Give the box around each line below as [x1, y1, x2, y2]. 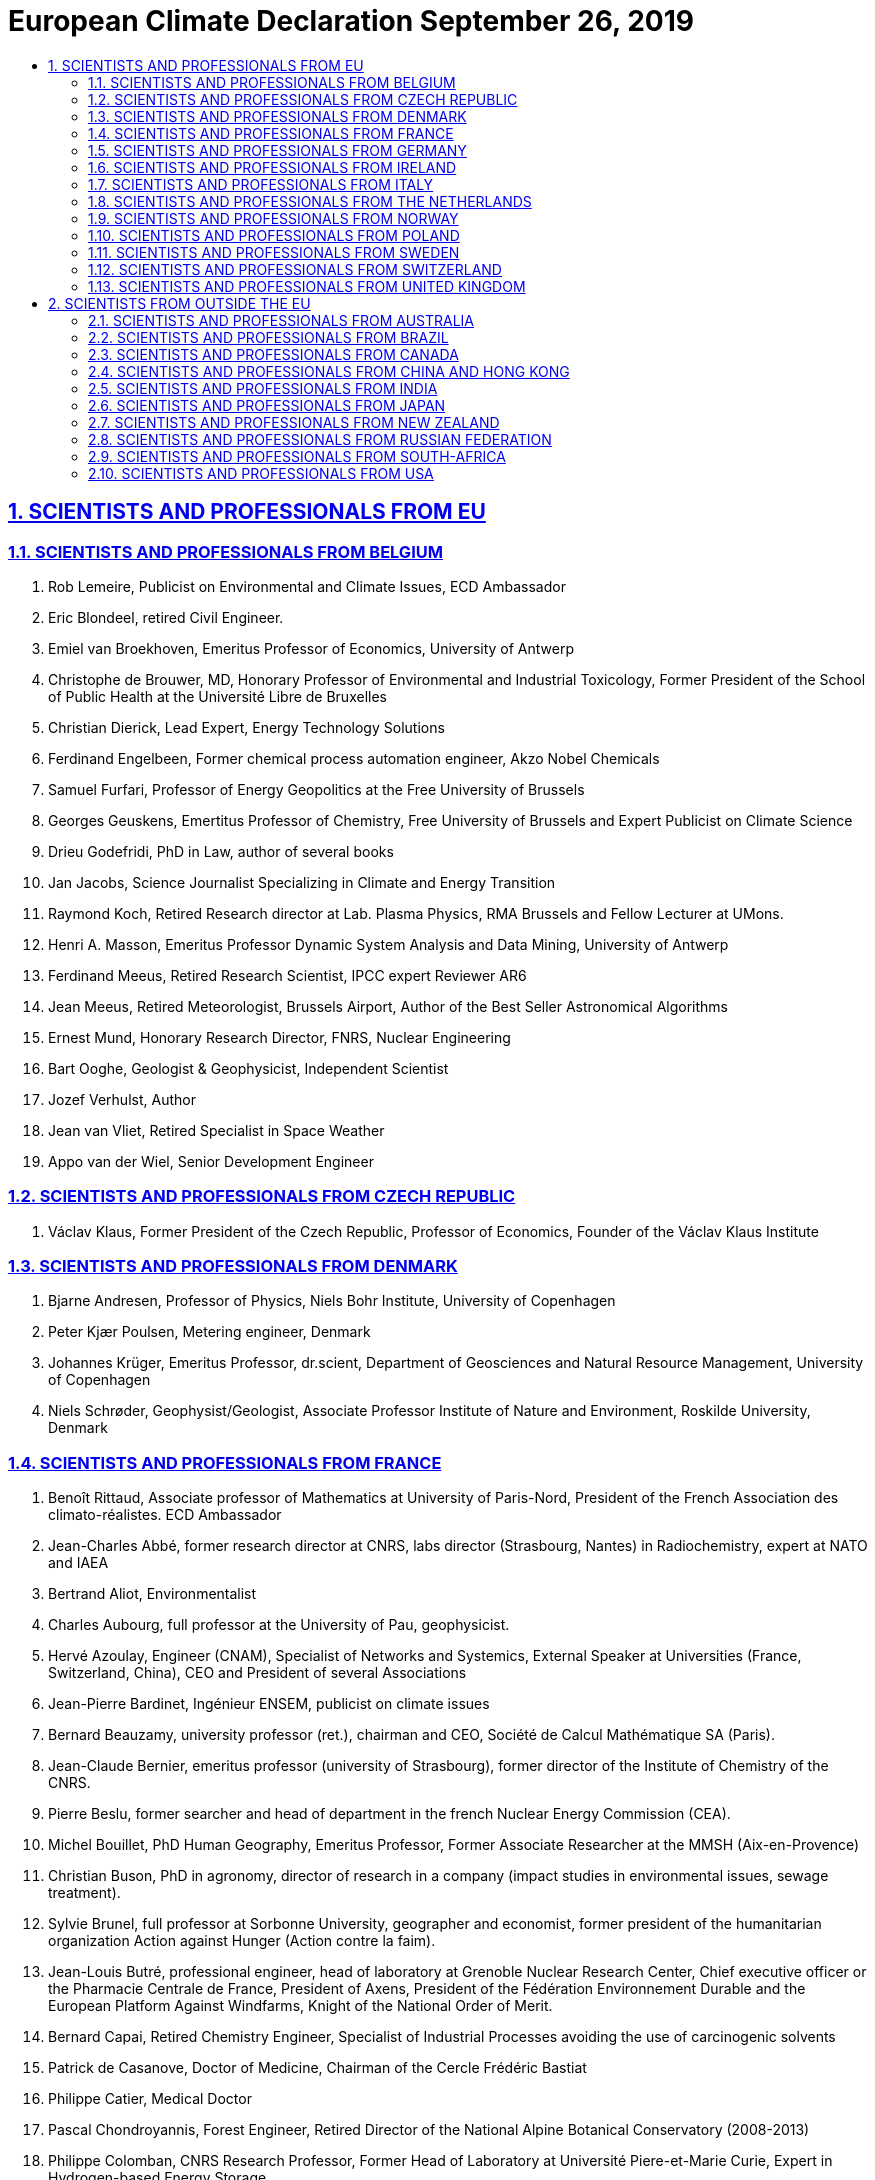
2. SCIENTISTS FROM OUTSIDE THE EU [48, 294, 311, 312]
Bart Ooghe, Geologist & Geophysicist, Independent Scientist [48, 1059, 449, 1077]
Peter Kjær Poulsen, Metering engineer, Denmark [48, 1323, 371, 1341]
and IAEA [48, 1554, 109, 1572]
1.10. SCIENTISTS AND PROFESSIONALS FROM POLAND [88, 226, 460, 244]
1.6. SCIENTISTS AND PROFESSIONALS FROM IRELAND [88, 158, 457, 176]
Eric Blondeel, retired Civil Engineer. [48, 608, 284, 626]
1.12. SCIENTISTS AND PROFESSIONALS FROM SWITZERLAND [88, 260, 502, 278]
